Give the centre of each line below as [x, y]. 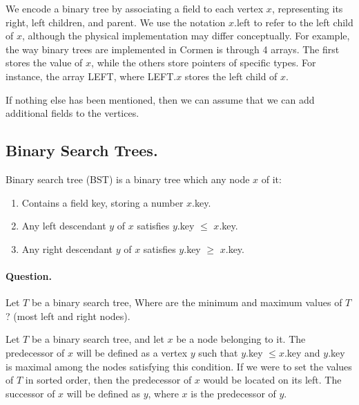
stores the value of [44, 63]
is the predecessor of [233, 393]
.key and [302, 352]
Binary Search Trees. [82, 150]
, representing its [307, 8]
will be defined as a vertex [132, 352]
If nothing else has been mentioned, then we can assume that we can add [160, 99]
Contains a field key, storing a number [103, 202]
